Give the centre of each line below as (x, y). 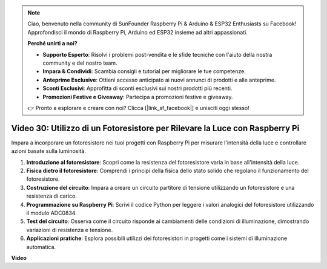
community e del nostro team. (80, 63)
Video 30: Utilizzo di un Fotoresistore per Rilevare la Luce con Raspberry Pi (155, 128)
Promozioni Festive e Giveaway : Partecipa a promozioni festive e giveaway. (138, 97)
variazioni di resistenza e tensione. (70, 230)
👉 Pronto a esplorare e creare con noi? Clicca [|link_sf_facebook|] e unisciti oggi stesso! (138, 108)
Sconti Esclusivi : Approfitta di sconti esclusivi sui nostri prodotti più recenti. (137, 88)
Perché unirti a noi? (53, 44)
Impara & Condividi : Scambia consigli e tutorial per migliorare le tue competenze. (144, 71)
